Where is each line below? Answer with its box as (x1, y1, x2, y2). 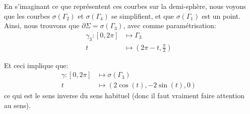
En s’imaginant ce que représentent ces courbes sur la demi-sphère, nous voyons (4, 1, 246, 11)
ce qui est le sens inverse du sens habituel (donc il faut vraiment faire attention (4, 90, 245, 101)
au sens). (4, 100, 31, 110)
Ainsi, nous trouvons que (4, 20, 79, 31)
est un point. (201, 10, 241, 21)
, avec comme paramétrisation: (123, 20, 216, 31)
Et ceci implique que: (4, 60, 68, 70)
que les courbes (4, 10, 50, 21)
